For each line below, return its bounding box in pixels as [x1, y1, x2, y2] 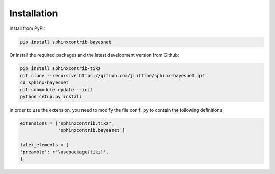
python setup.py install [20, 94, 82, 100]
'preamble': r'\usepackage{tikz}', [20, 149, 109, 155]
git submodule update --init [20, 87, 93, 92]
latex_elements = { [20, 142, 69, 148]
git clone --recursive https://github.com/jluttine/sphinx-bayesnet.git [20, 73, 206, 78]
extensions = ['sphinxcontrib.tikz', [20, 121, 115, 126]
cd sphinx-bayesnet [20, 80, 69, 86]
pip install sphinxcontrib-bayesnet [20, 39, 112, 45]
